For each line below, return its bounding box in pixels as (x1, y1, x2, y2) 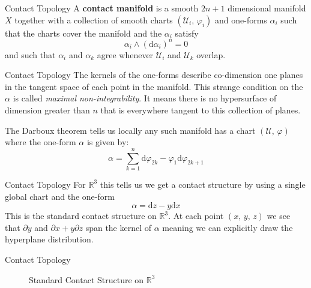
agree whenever (97, 48, 154, 61)
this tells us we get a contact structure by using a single (100, 178, 306, 190)
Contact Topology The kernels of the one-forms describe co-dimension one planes (5, 68, 303, 81)
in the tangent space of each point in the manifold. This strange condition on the (5, 80, 303, 92)
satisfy (175, 26, 199, 39)
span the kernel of (85, 221, 152, 233)
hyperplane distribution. (5, 233, 94, 245)
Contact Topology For (5, 178, 86, 190)
